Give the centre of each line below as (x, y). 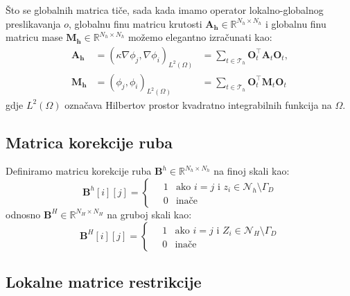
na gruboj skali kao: (149, 214)
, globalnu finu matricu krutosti (135, 23)
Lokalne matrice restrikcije (104, 281)
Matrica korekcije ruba (89, 142)
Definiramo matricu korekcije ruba (79, 171)
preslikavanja (33, 23)
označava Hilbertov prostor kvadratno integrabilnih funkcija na (198, 104)
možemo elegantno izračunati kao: (200, 37)
